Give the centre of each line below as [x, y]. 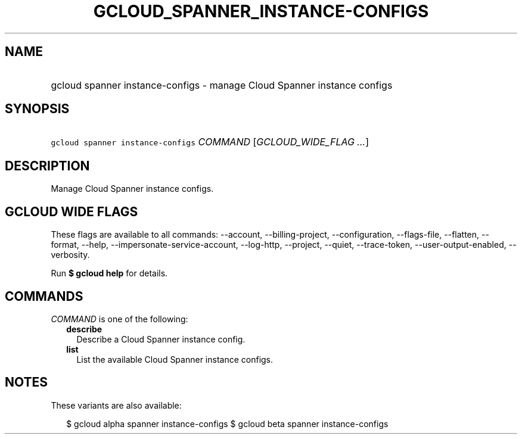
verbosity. [70, 255]
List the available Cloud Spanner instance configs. [175, 359]
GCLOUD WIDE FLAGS [72, 211]
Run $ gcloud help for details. [109, 273]
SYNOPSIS [37, 109]
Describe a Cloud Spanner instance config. [161, 339]
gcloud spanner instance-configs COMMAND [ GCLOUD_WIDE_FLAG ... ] [210, 142]
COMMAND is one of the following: [119, 319]
